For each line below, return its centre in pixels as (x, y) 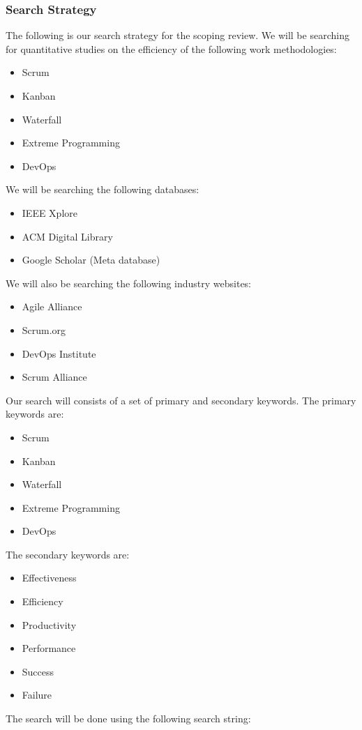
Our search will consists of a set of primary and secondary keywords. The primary (181, 400)
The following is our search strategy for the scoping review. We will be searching (178, 35)
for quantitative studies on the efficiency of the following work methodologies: (171, 48)
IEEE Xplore (50, 212)
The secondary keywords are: (68, 554)
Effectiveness (49, 578)
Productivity (49, 624)
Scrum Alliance (54, 377)
